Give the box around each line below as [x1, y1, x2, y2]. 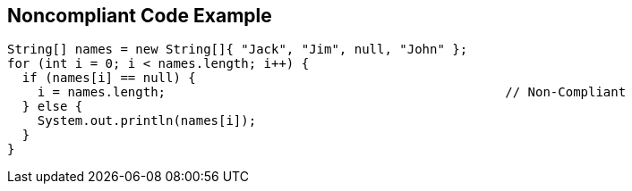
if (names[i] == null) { [21, 71, 196, 86]
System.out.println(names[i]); [37, 113, 257, 129]
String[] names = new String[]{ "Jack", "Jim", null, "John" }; [7, 42, 468, 57]
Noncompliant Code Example [7, 4, 272, 27]
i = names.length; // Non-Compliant [37, 85, 627, 100]
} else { [21, 99, 83, 114]
